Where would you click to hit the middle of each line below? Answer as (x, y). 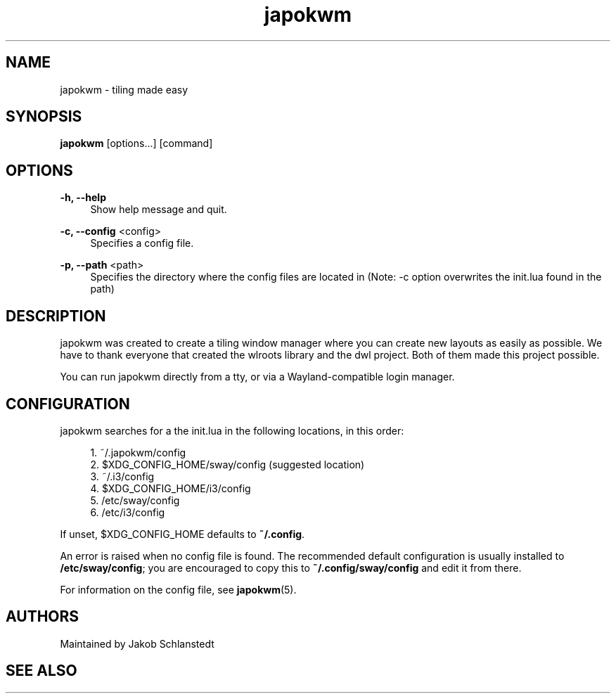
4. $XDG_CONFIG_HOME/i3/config (171, 488)
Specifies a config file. (142, 243)
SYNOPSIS (44, 117)
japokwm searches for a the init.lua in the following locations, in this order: (232, 430)
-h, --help (83, 198)
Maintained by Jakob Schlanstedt (137, 643)
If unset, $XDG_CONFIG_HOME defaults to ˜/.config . (182, 534)
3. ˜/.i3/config (122, 476)
